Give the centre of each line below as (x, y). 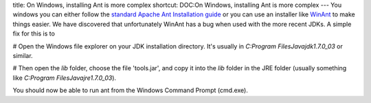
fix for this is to (34, 33)
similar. (23, 55)
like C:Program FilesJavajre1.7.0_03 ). (65, 78)
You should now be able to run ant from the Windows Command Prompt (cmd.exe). (131, 90)
